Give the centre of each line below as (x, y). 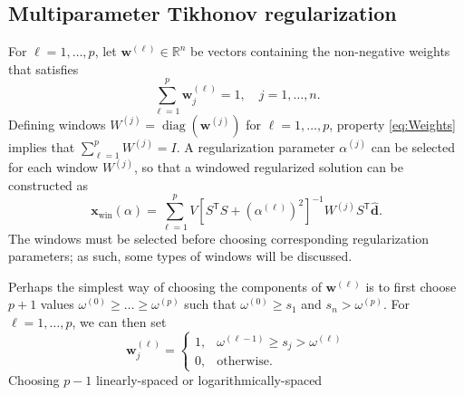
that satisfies (43, 68)
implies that (42, 146)
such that (210, 304)
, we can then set (119, 321)
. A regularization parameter (256, 146)
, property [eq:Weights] (393, 124)
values (57, 304)
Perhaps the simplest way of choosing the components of (165, 286)
